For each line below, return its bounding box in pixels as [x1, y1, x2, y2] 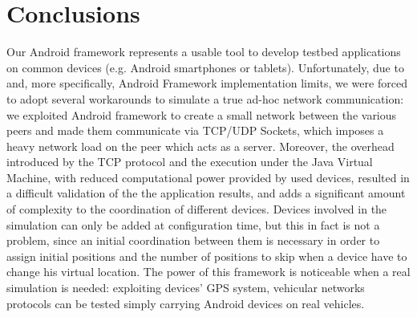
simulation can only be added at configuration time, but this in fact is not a [6, 216, 380, 233]
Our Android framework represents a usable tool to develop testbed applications [6, 43, 401, 60]
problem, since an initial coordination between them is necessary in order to [6, 232, 380, 249]
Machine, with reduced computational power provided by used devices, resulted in [6, 169, 410, 185]
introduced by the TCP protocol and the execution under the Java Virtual [6, 153, 373, 170]
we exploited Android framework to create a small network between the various [6, 106, 397, 123]
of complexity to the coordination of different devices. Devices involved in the [6, 201, 387, 217]
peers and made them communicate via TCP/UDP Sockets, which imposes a [6, 122, 384, 139]
